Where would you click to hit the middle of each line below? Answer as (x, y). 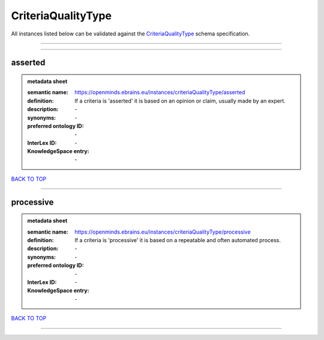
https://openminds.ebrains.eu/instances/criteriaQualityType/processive (163, 232)
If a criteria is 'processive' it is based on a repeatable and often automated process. (178, 240)
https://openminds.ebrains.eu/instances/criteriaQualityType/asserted (160, 93)
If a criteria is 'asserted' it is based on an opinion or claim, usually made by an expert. (180, 101)
